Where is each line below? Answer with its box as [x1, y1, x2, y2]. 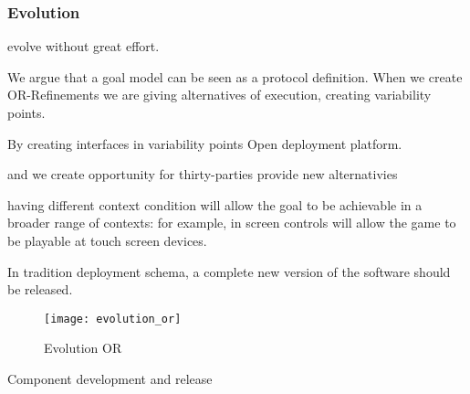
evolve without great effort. [7, 37, 160, 56]
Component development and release [7, 369, 213, 388]
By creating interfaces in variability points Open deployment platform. [7, 133, 402, 153]
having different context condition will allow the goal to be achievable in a [7, 195, 423, 214]
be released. [7, 280, 73, 299]
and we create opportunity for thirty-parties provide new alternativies [7, 165, 398, 184]
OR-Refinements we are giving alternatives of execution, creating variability [7, 85, 432, 104]
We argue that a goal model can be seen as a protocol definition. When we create [7, 67, 463, 86]
